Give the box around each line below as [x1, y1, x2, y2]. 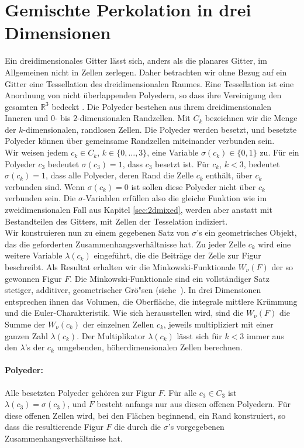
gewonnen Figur [5, 272, 62, 284]
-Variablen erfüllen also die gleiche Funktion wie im [82, 192, 267, 204]
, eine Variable [147, 146, 199, 158]
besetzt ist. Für [155, 157, 210, 170]
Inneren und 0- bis [5, 112, 71, 124]
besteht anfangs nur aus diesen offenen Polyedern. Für [96, 398, 291, 410]
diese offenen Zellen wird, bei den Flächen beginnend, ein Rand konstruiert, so [5, 409, 286, 421]
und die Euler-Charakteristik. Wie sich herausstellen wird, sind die [5, 306, 244, 319]
